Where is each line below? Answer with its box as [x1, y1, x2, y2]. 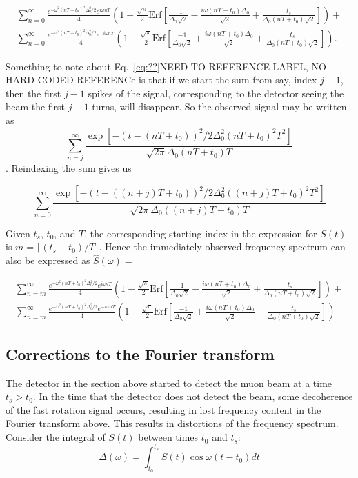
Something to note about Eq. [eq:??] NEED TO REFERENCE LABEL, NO [6, 59, 326, 73]
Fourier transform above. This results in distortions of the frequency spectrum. [6, 416, 339, 430]
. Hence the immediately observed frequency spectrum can [99, 239, 346, 254]
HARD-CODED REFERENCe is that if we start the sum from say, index [6, 72, 317, 87]
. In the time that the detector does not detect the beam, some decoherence [32, 389, 353, 404]
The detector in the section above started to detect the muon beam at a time [6, 375, 332, 390]
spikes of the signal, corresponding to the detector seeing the [88, 86, 344, 100]
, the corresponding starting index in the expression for [84, 226, 317, 240]
